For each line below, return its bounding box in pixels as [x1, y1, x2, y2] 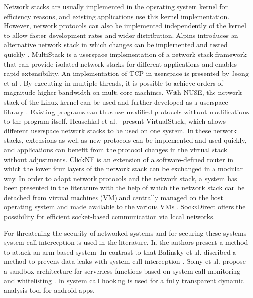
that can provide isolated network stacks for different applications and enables [4, 58, 237, 69]
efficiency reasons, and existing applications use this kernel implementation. [4, 11, 230, 21]
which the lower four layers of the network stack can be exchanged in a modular [4, 164, 243, 174]
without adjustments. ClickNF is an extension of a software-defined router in [4, 154, 234, 164]
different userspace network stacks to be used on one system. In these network [4, 125, 237, 135]
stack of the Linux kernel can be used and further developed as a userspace [4, 96, 228, 107]
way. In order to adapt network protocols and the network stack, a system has [4, 173, 237, 183]
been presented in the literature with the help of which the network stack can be [4, 183, 245, 193]
